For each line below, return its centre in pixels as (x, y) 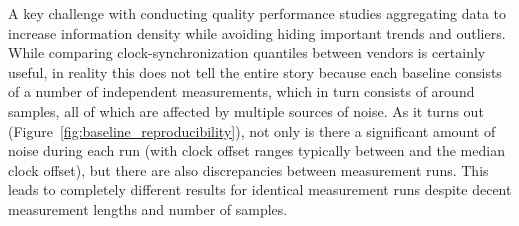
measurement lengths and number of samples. (148, 208)
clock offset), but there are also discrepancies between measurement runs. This (248, 169)
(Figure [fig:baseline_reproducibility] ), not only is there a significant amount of (252, 130)
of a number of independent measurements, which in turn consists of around (241, 91)
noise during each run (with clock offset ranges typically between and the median (256, 150)
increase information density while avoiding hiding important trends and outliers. (257, 32)
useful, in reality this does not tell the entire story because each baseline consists (255, 71)
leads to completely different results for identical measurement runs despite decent (260, 189)
